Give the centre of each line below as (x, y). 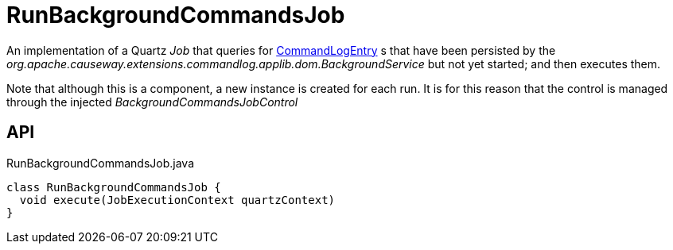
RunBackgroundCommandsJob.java (101, 163)
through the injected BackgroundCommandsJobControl (152, 102)
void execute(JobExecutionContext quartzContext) (177, 200)
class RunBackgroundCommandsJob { (114, 187)
